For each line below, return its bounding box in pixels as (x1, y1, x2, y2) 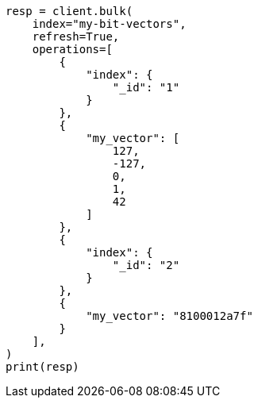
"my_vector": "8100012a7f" (86, 310, 253, 322)
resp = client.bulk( (6, 5, 133, 17)
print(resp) (6, 360, 79, 373)
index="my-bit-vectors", (32, 17, 187, 30)
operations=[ (32, 43, 113, 56)
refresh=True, (32, 30, 120, 43)
